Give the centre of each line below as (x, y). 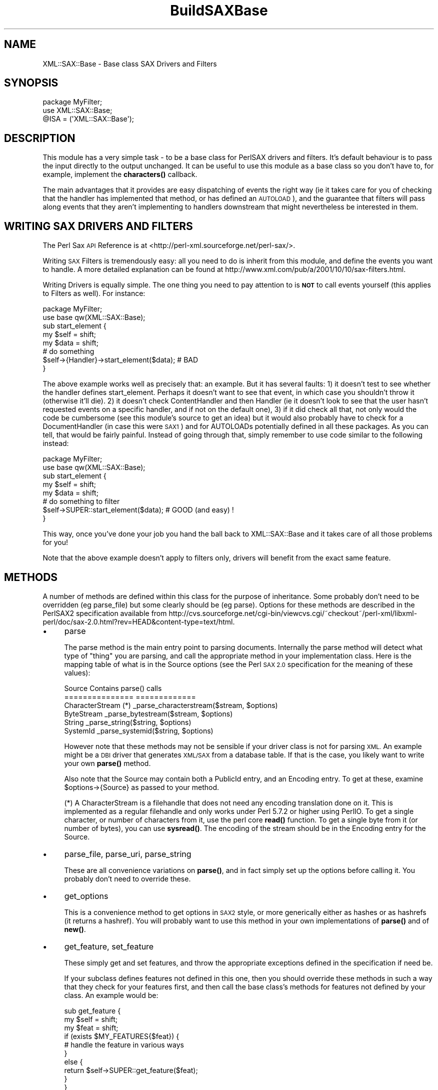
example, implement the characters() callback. (120, 174)
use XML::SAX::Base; (77, 110)
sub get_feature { (92, 1010)
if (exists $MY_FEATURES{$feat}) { (122, 1036)
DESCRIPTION (40, 138)
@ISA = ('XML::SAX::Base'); (88, 119)
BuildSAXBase (219, 10)
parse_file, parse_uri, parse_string (128, 854)
